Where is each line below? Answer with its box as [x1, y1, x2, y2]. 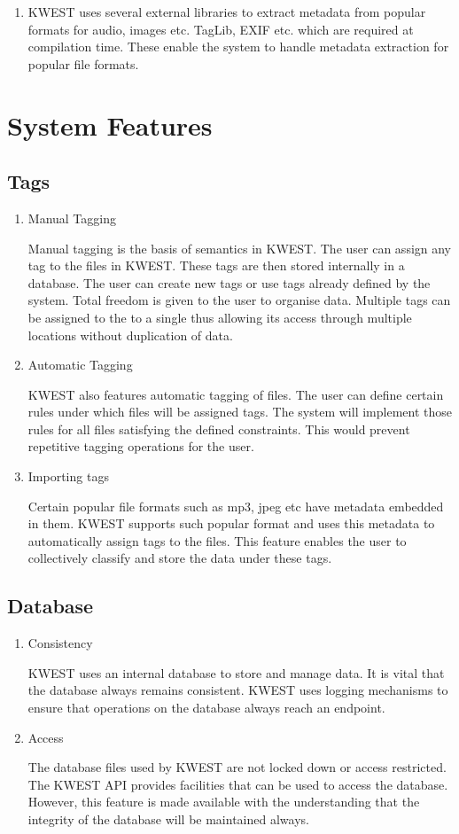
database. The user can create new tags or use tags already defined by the [27, 273, 431, 292]
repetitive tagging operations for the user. [27, 437, 254, 456]
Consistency [27, 634, 93, 652]
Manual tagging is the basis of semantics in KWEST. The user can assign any [27, 238, 452, 257]
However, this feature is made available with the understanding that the [27, 792, 420, 811]
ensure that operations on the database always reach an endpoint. [27, 698, 385, 717]
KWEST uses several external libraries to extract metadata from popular [27, 3, 426, 20]
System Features [7, 106, 213, 143]
